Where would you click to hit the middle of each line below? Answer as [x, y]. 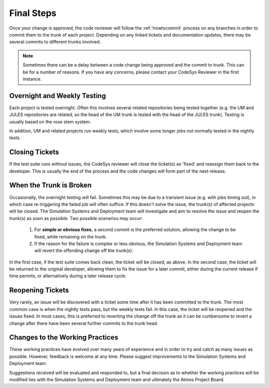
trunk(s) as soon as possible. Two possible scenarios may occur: [76, 218]
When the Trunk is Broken [50, 185]
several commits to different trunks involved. [55, 42]
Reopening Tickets [39, 290]
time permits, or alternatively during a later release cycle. [68, 276]
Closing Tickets [34, 152]
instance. [32, 79]
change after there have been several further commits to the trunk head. [84, 323]
